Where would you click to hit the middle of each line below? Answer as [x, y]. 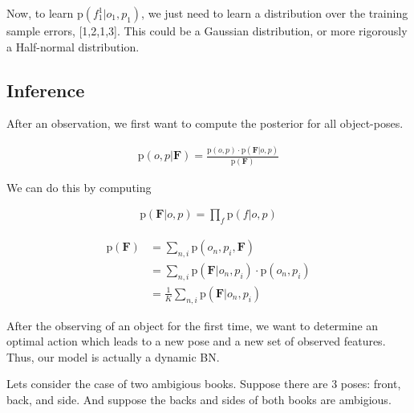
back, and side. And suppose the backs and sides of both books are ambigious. [199, 399]
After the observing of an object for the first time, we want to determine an [193, 325]
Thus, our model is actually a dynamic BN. [113, 356]
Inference [46, 90]
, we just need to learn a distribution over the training [275, 13]
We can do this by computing [79, 187]
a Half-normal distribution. [73, 46]
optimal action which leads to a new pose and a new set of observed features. [196, 341]
